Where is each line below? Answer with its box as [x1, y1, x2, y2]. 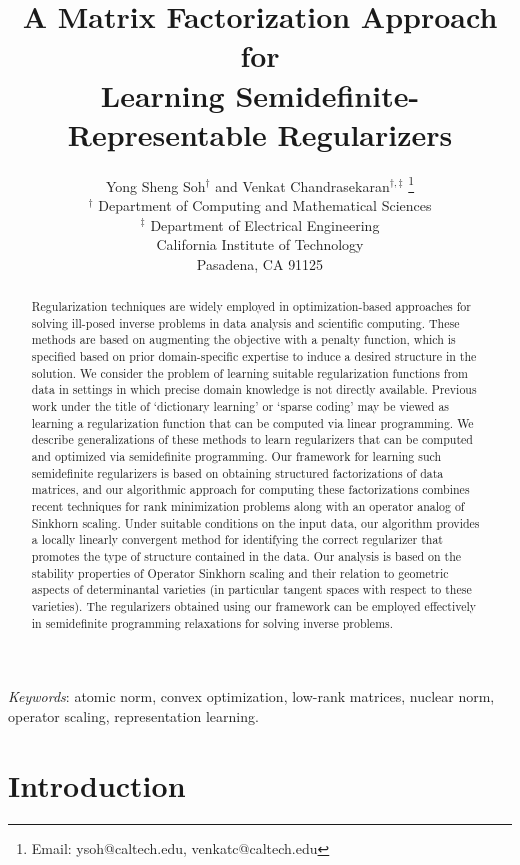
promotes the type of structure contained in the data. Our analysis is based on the [31, 547, 462, 564]
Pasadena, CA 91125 [196, 253, 324, 274]
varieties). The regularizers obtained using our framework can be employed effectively [31, 597, 477, 614]
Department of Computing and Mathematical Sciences [98, 194, 432, 215]
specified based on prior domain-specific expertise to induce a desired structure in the [31, 348, 477, 365]
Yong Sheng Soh [105, 175, 206, 196]
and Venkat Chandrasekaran [215, 175, 390, 196]
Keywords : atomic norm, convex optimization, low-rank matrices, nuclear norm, [8, 686, 495, 707]
